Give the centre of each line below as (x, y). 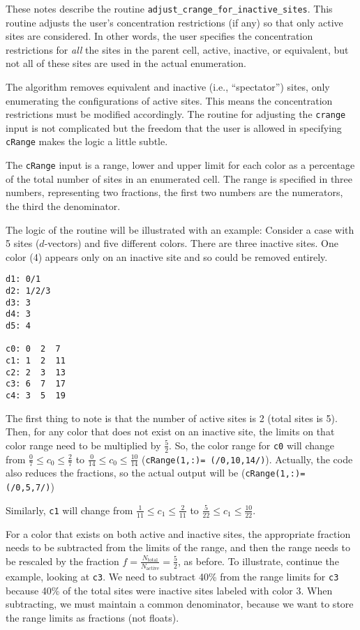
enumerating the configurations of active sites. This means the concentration (169, 100)
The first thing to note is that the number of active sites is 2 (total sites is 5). (172, 418)
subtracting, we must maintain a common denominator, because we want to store (180, 604)
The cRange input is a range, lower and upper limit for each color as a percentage (180, 165)
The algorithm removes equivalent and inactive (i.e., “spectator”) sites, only (168, 87)
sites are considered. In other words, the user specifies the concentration (159, 36)
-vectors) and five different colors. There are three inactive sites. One (191, 243)
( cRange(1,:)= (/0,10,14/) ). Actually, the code (247, 459)
